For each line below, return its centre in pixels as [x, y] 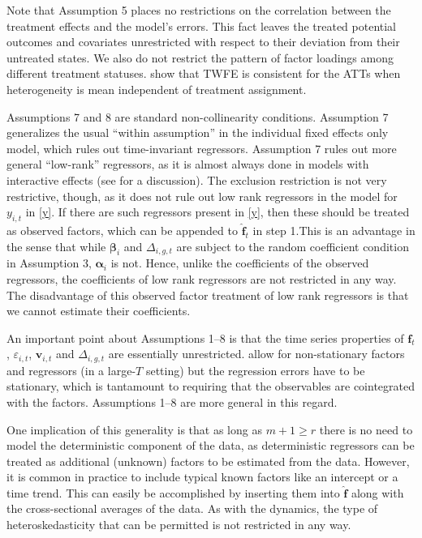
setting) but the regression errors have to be [255, 370]
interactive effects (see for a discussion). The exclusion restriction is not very [197, 179]
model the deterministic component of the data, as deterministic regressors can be [211, 445]
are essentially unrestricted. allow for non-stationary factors [256, 354]
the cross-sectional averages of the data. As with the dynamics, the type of [192, 508]
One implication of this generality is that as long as [134, 429]
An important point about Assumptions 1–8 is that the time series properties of [205, 337]
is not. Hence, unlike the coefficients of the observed [240, 263]
